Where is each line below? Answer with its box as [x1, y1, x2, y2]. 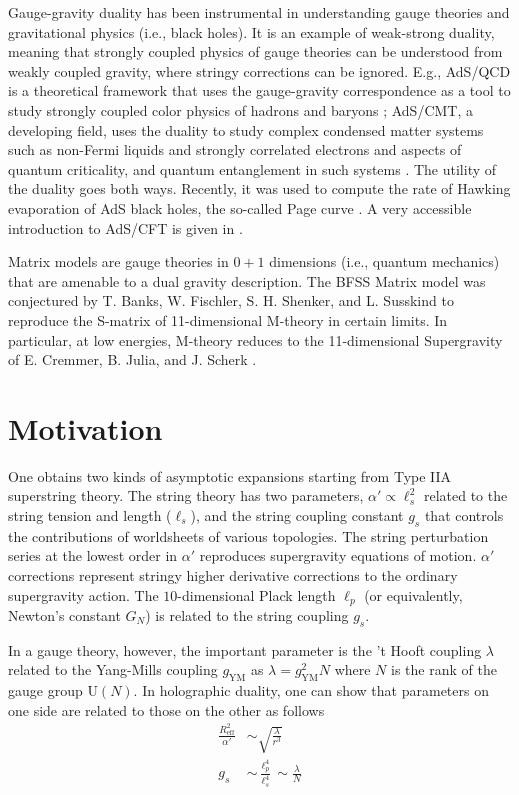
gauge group [8, 680, 83, 701]
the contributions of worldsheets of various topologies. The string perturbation [8, 525, 489, 546]
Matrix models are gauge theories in [8, 251, 229, 272]
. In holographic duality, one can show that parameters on [133, 680, 489, 701]
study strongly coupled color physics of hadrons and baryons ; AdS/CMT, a [8, 99, 474, 120]
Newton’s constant [8, 605, 121, 626]
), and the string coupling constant [190, 505, 404, 525]
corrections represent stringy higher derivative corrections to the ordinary [8, 564, 458, 585]
